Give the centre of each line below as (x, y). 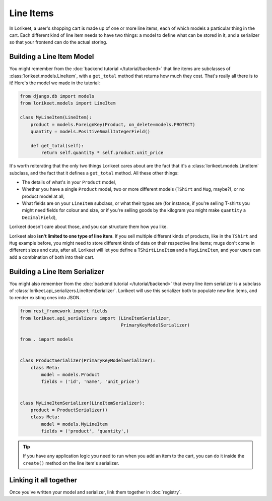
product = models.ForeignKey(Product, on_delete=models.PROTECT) (113, 124)
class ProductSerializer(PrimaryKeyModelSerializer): (88, 360)
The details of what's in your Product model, (69, 182)
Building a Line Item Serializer (57, 272)
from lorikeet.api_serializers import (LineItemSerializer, (96, 318)
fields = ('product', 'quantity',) (85, 431)
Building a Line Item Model (52, 57)
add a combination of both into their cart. (52, 257)
